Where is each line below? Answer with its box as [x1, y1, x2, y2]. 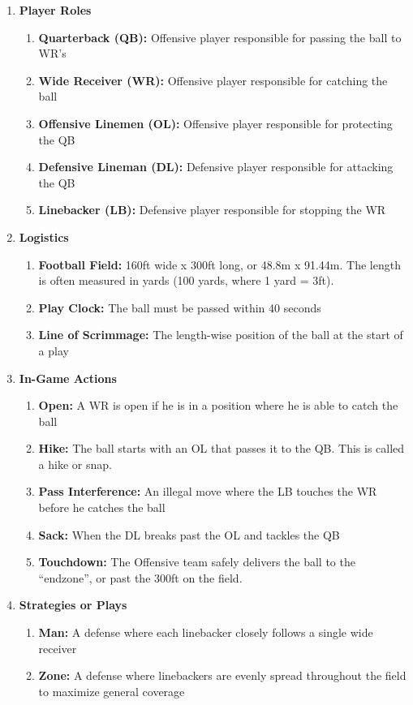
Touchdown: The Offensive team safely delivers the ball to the [38, 553, 355, 570]
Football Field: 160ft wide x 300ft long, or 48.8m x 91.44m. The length [38, 256, 401, 273]
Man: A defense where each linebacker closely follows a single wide [38, 624, 373, 641]
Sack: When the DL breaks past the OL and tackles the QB [38, 526, 340, 543]
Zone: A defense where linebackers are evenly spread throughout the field [38, 667, 407, 684]
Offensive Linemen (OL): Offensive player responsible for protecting [38, 114, 393, 131]
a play [38, 342, 69, 359]
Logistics [19, 228, 69, 245]
